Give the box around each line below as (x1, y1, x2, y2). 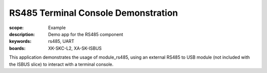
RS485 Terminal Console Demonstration (9, 7, 178, 18)
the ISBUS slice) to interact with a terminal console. (9, 61, 114, 67)
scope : (9, 25, 24, 31)
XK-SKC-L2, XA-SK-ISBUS (48, 45, 102, 51)
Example (48, 25, 66, 31)
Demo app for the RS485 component (48, 31, 123, 37)
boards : (9, 45, 26, 51)
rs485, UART (48, 38, 75, 44)
